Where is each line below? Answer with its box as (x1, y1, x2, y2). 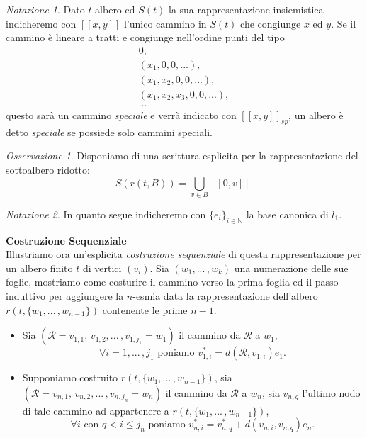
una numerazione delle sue (234, 260, 349, 275)
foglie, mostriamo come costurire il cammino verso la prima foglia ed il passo (6, 274, 339, 289)
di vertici (82, 260, 122, 275)
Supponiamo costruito (22, 370, 118, 385)
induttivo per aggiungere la (6, 288, 124, 303)
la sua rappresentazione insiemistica (168, 2, 324, 16)
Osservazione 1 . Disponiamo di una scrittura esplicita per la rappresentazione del (6, 148, 358, 163)
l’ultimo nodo (302, 385, 361, 400)
